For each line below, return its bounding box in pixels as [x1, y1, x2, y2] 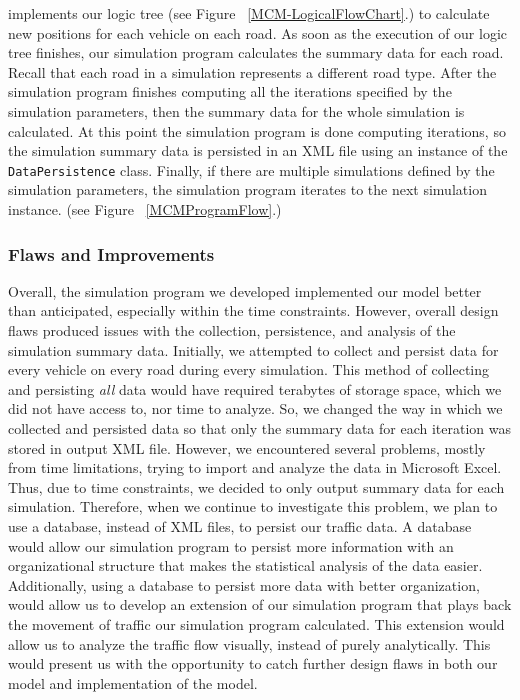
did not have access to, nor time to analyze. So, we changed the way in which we [8, 398, 503, 419]
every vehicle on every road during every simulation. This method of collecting [8, 359, 490, 380]
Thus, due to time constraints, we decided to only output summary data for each [8, 476, 505, 497]
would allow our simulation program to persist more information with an [8, 535, 454, 556]
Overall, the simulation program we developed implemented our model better [8, 280, 482, 301]
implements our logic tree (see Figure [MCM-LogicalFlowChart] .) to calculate [8, 3, 490, 23]
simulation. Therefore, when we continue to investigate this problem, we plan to [8, 496, 498, 517]
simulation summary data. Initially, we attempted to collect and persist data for [8, 339, 499, 360]
